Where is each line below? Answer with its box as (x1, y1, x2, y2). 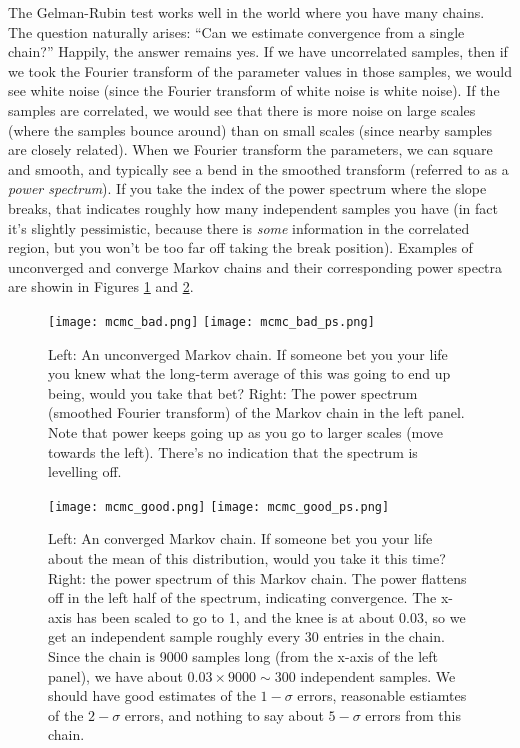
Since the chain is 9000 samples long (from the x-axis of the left (48, 645, 438, 666)
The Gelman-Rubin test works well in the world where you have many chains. (8, 2, 485, 22)
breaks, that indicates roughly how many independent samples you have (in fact (8, 197, 499, 218)
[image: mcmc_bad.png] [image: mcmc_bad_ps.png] (48, 314, 375, 329)
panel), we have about (48, 665, 183, 686)
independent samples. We (300, 665, 456, 686)
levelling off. (48, 461, 122, 482)
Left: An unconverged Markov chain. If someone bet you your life (48, 343, 448, 364)
